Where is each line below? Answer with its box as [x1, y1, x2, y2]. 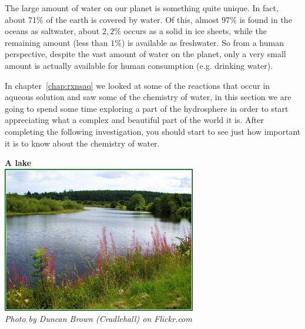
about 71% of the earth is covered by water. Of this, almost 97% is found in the [5, 13, 292, 25]
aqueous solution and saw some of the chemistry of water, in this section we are [5, 91, 291, 103]
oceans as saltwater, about [5, 25, 100, 37]
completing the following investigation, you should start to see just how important [5, 125, 301, 137]
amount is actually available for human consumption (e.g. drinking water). [5, 59, 273, 71]
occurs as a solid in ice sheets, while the [123, 25, 267, 37]
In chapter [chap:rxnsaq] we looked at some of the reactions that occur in [5, 79, 270, 91]
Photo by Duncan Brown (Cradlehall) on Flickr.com [5, 313, 192, 325]
